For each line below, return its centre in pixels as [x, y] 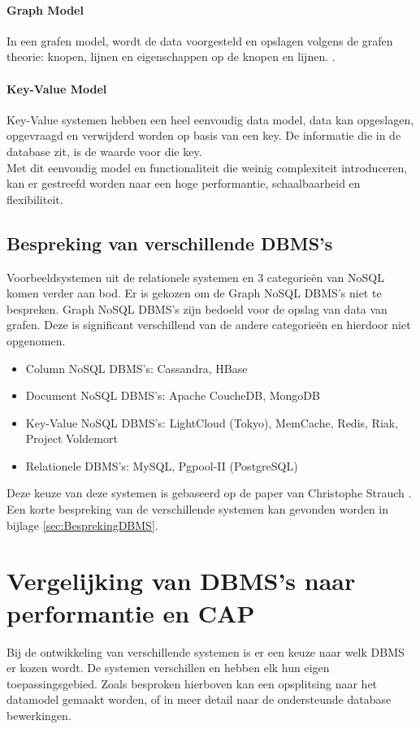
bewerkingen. [39, 715]
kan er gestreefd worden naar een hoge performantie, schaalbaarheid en [184, 183]
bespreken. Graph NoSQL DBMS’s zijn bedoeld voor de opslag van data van [197, 308]
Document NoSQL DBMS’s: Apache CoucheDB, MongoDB [173, 395]
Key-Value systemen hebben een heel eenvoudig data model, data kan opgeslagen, [210, 119]
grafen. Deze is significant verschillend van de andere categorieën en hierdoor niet [209, 325]
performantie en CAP [131, 612]
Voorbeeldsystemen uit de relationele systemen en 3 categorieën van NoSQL [195, 277]
